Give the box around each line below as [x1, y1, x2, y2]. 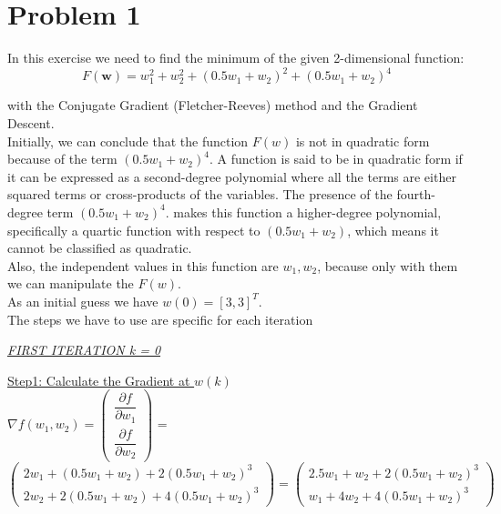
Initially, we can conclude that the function [7, 131, 249, 150]
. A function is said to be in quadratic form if [209, 149, 463, 168]
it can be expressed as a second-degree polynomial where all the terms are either [7, 166, 456, 186]
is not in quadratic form [295, 131, 430, 150]
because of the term [7, 149, 118, 168]
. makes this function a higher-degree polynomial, [165, 202, 442, 221]
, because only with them [317, 256, 458, 275]
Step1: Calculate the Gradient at [7, 370, 190, 389]
